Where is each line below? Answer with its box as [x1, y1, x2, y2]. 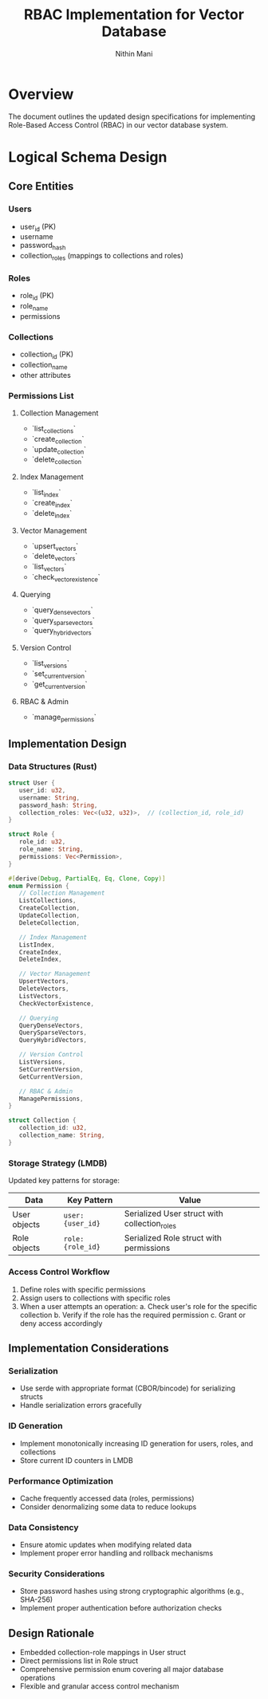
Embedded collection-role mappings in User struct [19, 1648, 187, 1658]
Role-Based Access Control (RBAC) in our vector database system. [8, 120, 229, 129]
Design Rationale [8, 1626, 95, 1640]
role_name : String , [18, 845, 84, 854]
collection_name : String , [18, 1131, 105, 1139]
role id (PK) [19, 291, 54, 302]
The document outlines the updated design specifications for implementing [8, 112, 256, 121]
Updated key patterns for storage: [8, 1176, 120, 1186]
